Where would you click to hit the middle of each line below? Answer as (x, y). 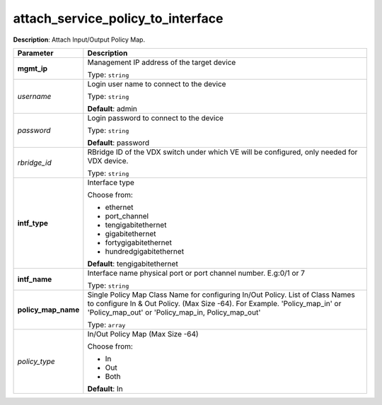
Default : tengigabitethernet (133, 264)
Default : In (105, 389)
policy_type (36, 361)
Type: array (106, 324)
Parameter (35, 53)
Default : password (118, 143)
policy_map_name (48, 310)
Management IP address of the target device (162, 62)
